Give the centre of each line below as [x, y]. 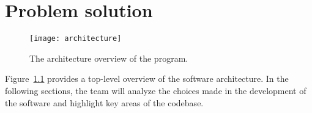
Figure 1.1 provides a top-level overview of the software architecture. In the [147, 78]
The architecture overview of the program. [109, 58]
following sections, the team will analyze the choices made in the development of [156, 90]
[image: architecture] [76, 39]
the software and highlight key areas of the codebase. [104, 102]
